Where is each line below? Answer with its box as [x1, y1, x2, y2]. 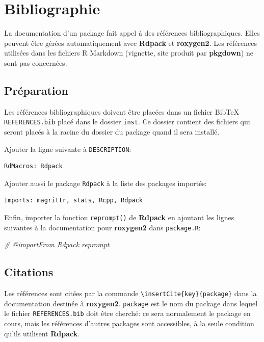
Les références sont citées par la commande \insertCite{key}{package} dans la [4, 288, 257, 299]
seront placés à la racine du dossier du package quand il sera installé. [4, 126, 220, 137]
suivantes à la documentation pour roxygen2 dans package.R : [4, 222, 201, 232]
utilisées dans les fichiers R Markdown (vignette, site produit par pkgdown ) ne [4, 47, 253, 58]
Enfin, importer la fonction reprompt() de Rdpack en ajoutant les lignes [4, 212, 234, 223]
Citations [4, 264, 54, 280]
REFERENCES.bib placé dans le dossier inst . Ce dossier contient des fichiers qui [4, 116, 250, 127]
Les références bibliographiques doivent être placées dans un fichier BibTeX [4, 106, 240, 117]
